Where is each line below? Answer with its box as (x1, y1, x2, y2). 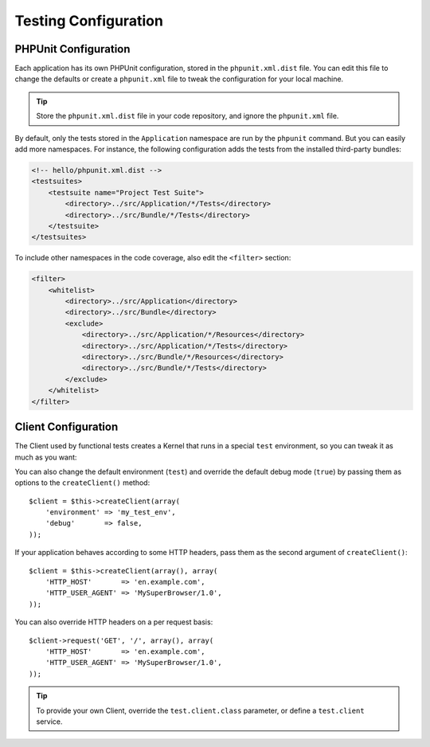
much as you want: (14, 452, 77, 462)
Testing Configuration (14, 12, 163, 29)
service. (36, 717, 63, 726)
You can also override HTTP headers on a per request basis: (14, 617, 213, 627)
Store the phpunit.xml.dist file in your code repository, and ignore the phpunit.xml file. (36, 111, 339, 121)
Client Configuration (14, 420, 119, 434)
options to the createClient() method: (14, 478, 150, 487)
